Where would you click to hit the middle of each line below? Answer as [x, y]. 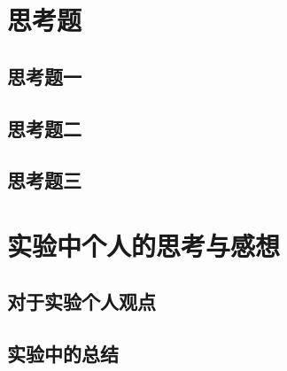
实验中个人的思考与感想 [144, 245]
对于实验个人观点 [81, 301]
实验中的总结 [63, 354]
